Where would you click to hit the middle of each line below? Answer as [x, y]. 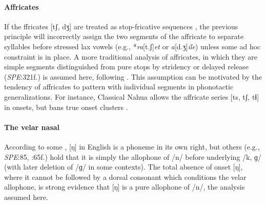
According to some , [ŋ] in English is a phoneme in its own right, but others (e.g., [132, 146]
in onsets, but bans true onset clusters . [66, 107]
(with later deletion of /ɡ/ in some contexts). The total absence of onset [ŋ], [124, 167]
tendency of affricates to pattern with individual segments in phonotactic [119, 87]
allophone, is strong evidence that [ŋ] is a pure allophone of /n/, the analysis [125, 187]
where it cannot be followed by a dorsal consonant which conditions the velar [125, 177]
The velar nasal [32, 127]
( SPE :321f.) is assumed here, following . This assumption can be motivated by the [133, 76]
